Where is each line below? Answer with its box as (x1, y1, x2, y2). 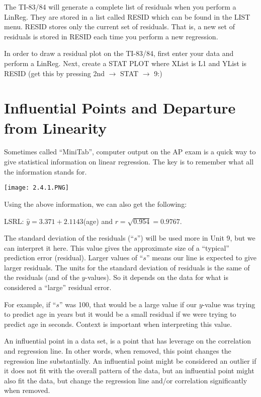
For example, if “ (4, 299, 56, 309)
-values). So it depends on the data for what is (85, 272, 229, 282)
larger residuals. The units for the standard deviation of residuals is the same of (4, 262, 250, 272)
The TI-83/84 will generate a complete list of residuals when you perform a (4, 2, 236, 12)
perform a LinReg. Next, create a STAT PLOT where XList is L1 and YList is (4, 58, 247, 68)
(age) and (83, 215, 113, 226)
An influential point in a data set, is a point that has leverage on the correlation (4, 335, 251, 346)
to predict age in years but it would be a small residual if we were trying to (4, 309, 236, 319)
